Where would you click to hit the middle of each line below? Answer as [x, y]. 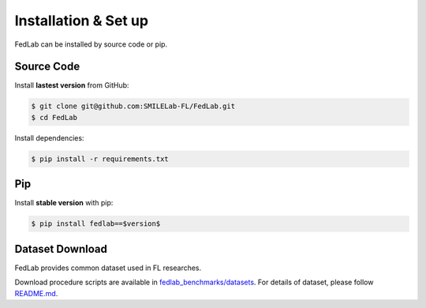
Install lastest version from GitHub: [72, 85]
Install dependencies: [49, 137]
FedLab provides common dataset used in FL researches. [108, 268]
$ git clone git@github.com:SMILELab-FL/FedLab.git [133, 106]
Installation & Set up [82, 21]
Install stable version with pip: [64, 203]
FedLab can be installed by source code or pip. [91, 44]
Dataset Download [61, 249]
